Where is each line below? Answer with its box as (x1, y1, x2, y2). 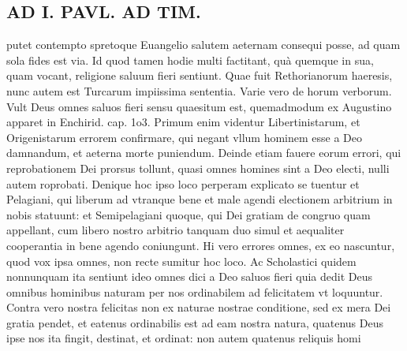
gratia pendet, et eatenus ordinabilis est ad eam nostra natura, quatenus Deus (6, 314, 383, 330)
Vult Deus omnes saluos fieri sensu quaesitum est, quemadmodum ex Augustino (6, 98, 392, 114)
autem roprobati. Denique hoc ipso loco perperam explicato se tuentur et (6, 175, 360, 192)
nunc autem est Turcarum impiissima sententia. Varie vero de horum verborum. (6, 82, 392, 99)
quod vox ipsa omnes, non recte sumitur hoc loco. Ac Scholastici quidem (6, 252, 357, 269)
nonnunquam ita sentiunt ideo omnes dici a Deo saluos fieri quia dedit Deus (6, 268, 372, 285)
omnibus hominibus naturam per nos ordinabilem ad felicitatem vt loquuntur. (6, 283, 383, 300)
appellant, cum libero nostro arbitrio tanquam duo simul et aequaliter (6, 222, 345, 238)
